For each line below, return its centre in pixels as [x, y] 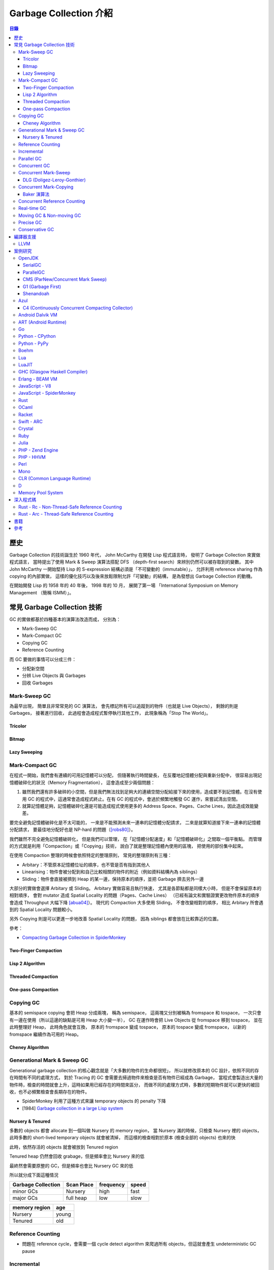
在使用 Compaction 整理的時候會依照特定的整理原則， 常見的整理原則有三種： [91, 855]
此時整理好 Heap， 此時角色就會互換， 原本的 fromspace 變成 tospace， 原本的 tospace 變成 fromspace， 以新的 [128, 1027]
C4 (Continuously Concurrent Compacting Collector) [78, 308]
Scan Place [80, 1185]
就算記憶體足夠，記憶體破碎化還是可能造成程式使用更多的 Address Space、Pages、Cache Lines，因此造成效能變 [140, 806]
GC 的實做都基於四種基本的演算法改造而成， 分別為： [65, 619]
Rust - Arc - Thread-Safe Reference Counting [66, 514]
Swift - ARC [31, 422]
